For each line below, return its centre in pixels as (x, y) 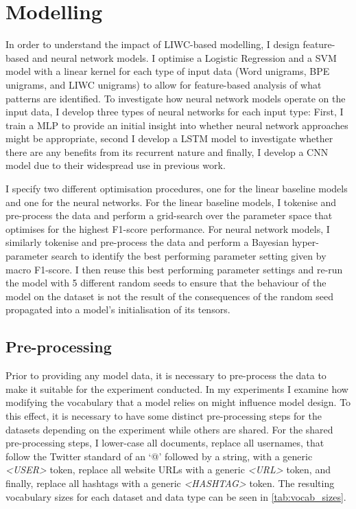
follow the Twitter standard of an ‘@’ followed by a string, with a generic (159, 456)
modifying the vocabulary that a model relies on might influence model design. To (178, 402)
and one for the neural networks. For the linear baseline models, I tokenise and (171, 202)
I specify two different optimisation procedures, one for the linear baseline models (177, 189)
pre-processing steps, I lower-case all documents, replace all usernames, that (165, 443)
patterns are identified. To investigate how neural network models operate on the (176, 98)
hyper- (305, 242)
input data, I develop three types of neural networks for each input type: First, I (175, 112)
